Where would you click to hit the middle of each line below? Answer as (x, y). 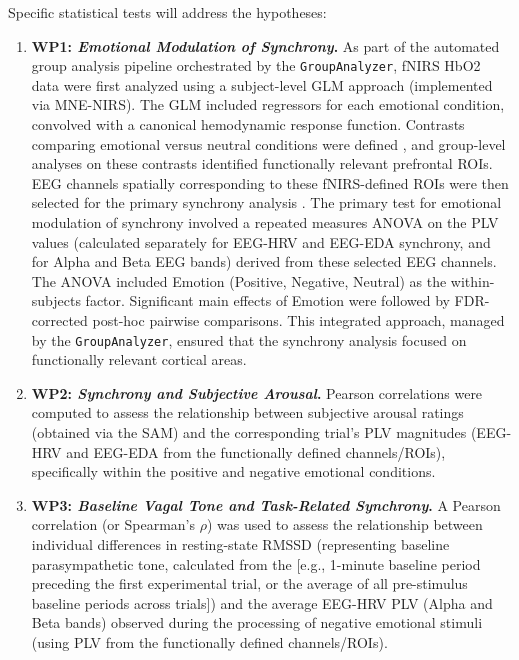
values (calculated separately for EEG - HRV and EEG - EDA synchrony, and (261, 241)
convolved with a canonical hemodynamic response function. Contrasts (248, 124)
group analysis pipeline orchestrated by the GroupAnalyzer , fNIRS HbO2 (256, 65)
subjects (56, 300)
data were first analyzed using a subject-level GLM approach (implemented (262, 84)
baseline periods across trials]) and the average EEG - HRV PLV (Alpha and (262, 602)
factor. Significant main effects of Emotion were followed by (267, 300)
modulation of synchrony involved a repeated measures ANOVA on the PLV (265, 222)
